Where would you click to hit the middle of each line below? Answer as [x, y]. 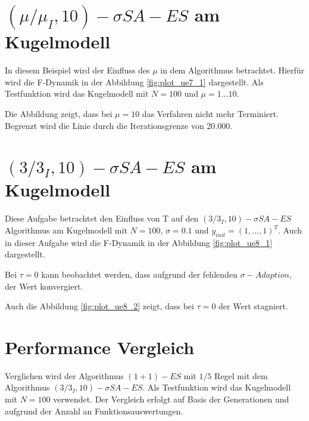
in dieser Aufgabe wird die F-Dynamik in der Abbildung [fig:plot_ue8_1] [139, 242]
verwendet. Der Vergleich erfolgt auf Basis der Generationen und [171, 399]
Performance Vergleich [100, 347]
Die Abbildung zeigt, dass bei [59, 113]
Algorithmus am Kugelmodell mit [66, 230]
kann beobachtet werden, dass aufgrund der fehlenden [139, 274]
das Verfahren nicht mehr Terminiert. [210, 113]
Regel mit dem [241, 375]
